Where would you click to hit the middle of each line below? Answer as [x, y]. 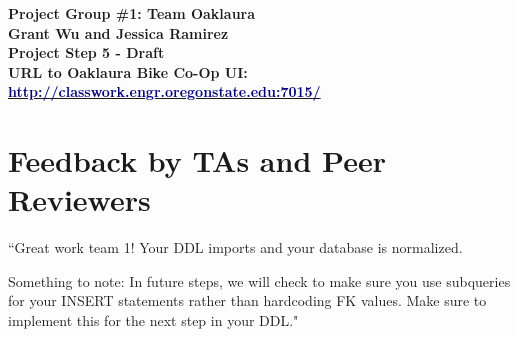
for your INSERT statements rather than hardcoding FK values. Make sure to [247, 300]
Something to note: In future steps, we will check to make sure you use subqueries [259, 280]
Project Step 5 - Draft [86, 52]
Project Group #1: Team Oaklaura [132, 13]
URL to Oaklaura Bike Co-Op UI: [128, 71]
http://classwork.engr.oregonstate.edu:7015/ [164, 91]
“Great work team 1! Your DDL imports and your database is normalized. [235, 247]
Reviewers [79, 199]
